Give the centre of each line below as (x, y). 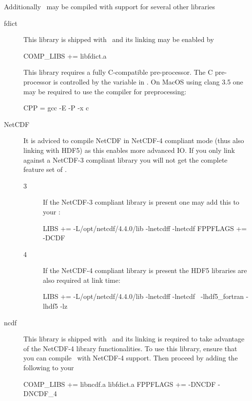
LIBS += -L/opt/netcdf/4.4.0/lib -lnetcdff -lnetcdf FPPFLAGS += (145, 228)
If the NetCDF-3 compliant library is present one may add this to (141, 202)
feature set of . (45, 169)
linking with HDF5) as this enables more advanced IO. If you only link (129, 150)
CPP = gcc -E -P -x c (56, 108)
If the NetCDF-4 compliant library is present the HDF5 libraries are (145, 270)
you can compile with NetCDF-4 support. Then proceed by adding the (131, 358)
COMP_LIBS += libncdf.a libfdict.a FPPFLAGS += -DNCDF (120, 384)
